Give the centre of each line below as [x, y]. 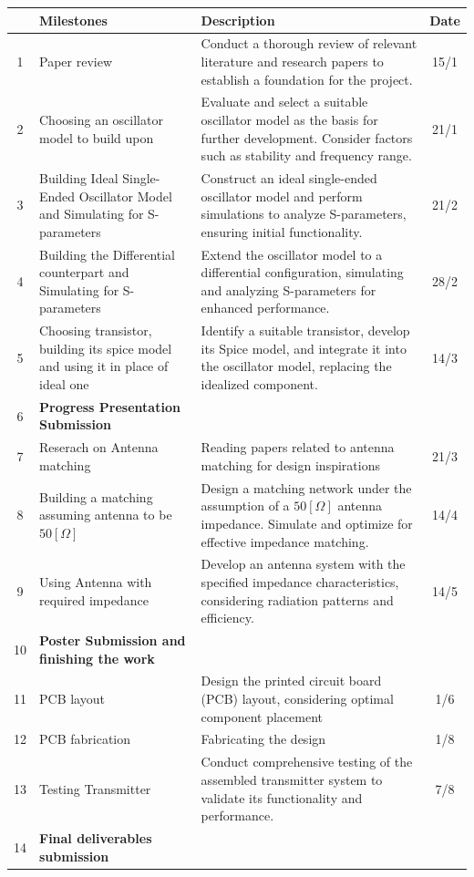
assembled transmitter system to [292, 779]
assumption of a [245, 506]
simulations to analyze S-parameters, [304, 214]
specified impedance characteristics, [300, 581]
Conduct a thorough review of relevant [309, 43]
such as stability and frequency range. [306, 155]
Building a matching [96, 496]
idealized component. [259, 384]
